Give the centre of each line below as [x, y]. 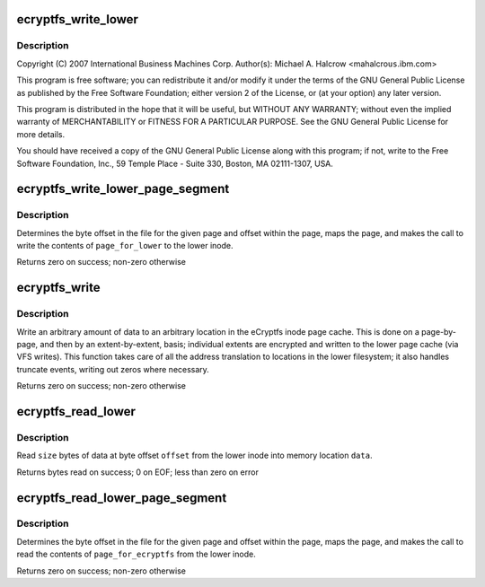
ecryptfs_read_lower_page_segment [122, 498]
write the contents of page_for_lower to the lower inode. [125, 246]
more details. [41, 134]
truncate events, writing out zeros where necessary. [113, 369]
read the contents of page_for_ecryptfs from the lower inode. [136, 554]
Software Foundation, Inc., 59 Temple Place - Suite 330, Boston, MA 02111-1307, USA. [175, 163]
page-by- [439, 331]
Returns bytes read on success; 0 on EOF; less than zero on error [138, 472]
